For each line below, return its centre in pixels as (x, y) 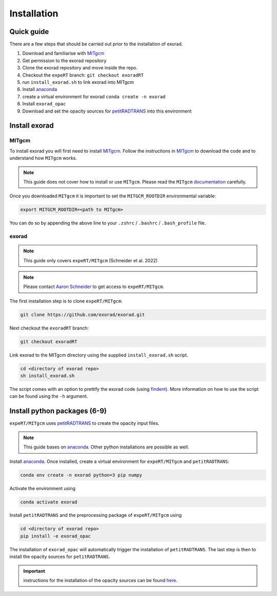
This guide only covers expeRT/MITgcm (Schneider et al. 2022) (91, 260)
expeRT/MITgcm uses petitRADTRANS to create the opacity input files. (84, 423)
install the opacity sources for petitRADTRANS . (60, 557)
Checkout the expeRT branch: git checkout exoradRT (83, 75)
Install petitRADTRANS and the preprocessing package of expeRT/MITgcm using (96, 515)
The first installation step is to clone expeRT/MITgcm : (66, 301)
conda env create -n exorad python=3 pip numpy (81, 475)
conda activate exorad (49, 502)
